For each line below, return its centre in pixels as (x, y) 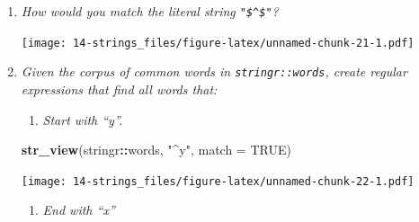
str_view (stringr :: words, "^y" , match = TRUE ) (156, 150)
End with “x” (79, 210)
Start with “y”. (83, 119)
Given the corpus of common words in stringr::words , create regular (214, 71)
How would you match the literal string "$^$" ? (150, 11)
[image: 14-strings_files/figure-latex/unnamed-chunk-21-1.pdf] (218, 43)
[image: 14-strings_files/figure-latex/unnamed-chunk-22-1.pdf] (218, 181)
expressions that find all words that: (119, 89)
